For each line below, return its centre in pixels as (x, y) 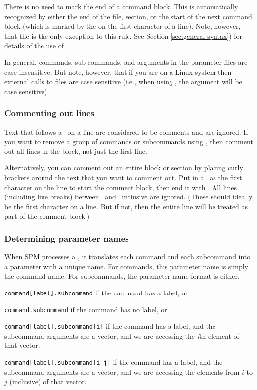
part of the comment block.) (47, 216)
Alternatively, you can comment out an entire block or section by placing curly (124, 168)
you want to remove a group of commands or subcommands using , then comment (129, 141)
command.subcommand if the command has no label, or (86, 309)
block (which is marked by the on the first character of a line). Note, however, (123, 26)
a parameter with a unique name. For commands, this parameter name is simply (127, 266)
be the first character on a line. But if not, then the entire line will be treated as (126, 206)
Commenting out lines (49, 113)
